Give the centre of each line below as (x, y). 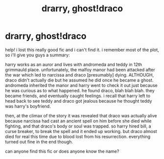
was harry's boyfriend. (28, 106)
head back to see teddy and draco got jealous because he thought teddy (79, 101)
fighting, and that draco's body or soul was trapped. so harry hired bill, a (78, 126)
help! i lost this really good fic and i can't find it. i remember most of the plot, (82, 50)
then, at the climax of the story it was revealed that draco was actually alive (81, 115)
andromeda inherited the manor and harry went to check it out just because (81, 85)
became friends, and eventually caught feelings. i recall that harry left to (78, 96)
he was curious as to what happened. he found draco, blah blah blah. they (80, 90)
